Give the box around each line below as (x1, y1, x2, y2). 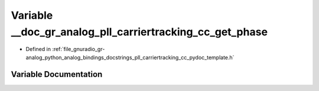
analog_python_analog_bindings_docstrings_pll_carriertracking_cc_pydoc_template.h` (25, 53, 235, 61)
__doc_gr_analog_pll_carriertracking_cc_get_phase (11, 25, 268, 38)
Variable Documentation (11, 69, 103, 79)
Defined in (25, 46, 51, 53)
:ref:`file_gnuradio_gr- (52, 46, 105, 53)
